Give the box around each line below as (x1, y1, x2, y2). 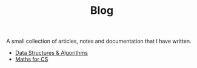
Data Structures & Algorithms (15, 49, 88, 57)
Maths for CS (15, 55, 48, 63)
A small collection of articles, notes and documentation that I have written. (6, 37, 192, 45)
